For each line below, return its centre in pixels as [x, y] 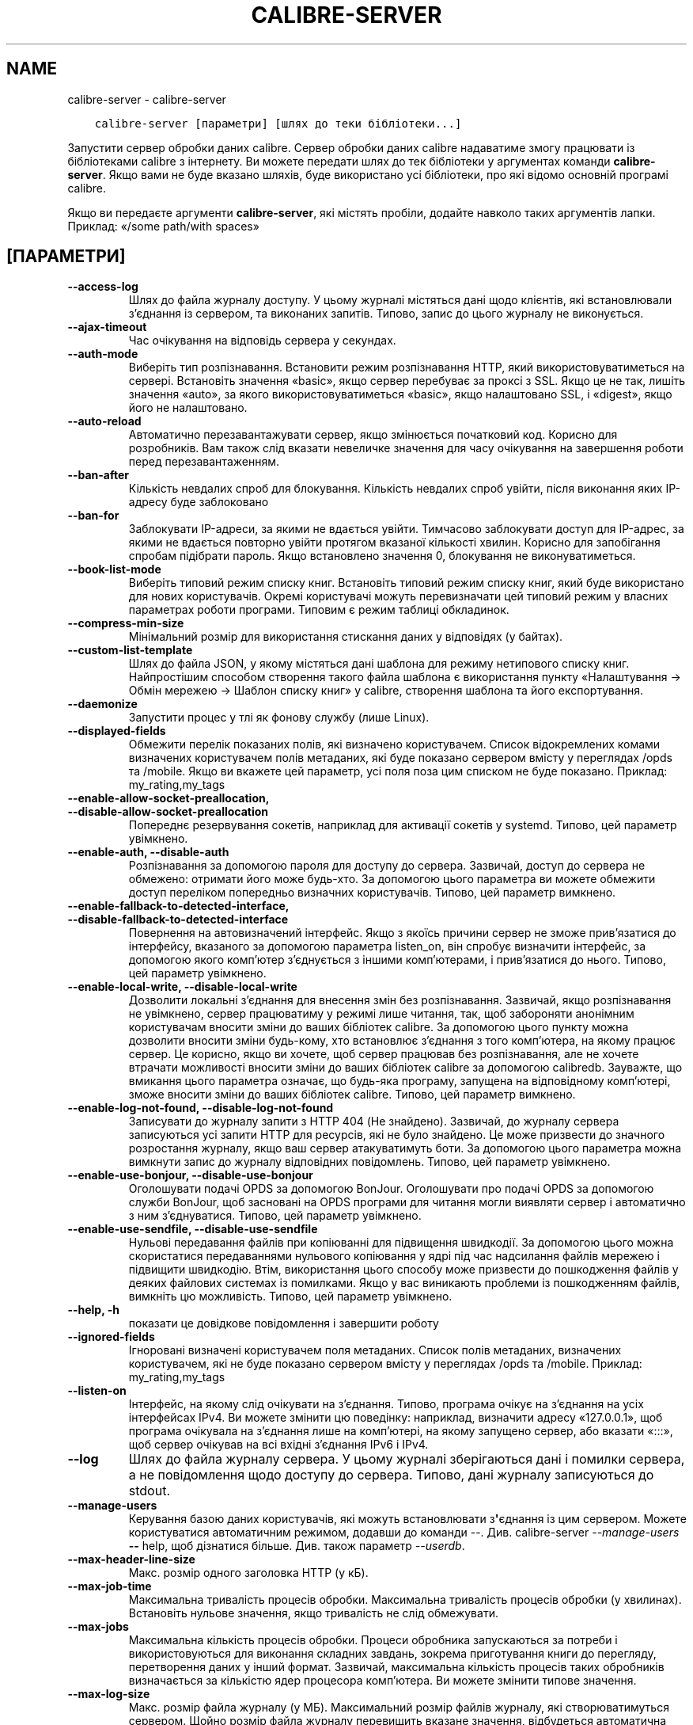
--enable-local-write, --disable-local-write [182, 987]
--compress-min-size [126, 623]
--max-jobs [98, 1627]
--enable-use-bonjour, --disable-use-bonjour [190, 1175]
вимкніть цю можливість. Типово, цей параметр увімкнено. [290, 1297]
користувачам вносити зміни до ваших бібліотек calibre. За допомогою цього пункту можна [379, 1027]
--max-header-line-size [131, 1559]
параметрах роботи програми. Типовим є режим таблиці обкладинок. [319, 610]
